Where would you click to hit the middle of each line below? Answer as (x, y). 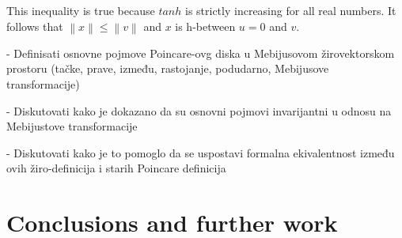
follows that (35, 26)
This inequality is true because (81, 10)
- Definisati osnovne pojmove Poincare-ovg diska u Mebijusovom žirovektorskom (201, 53)
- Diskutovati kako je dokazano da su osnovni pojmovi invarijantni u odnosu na (199, 110)
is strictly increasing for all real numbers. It (290, 10)
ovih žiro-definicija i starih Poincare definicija (116, 168)
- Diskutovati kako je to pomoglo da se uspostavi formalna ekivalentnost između (201, 152)
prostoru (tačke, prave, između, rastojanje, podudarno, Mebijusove (168, 68)
